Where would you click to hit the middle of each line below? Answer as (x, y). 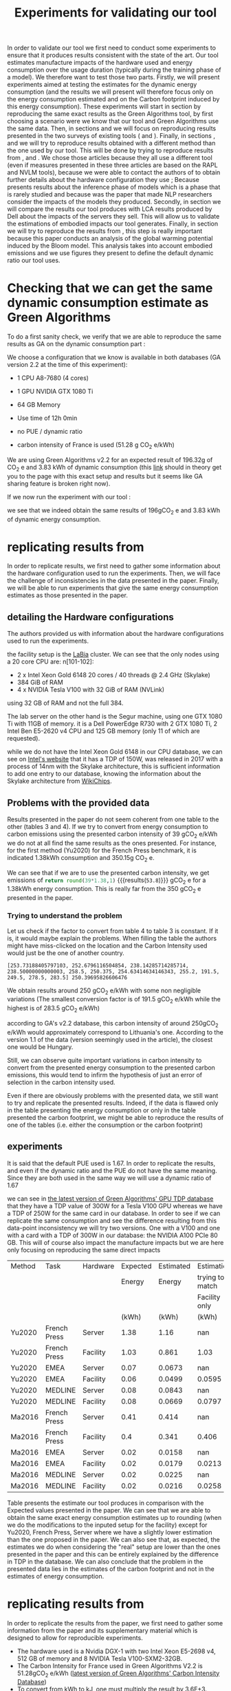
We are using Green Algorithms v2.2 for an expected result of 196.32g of (110, 459)
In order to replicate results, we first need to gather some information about (114, 566)
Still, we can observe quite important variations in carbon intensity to (104, 1060)
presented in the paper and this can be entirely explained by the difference (113, 1554)
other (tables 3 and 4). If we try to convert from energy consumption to (108, 827)
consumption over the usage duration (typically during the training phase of (114, 70)
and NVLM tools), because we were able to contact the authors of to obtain (114, 172)
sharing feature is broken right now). (59, 483)
